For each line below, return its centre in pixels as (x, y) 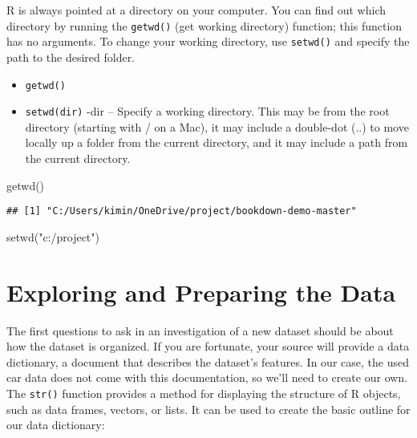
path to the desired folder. (71, 57)
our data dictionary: (56, 425)
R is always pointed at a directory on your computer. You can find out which (196, 10)
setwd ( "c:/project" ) (53, 236)
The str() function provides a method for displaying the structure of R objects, (204, 393)
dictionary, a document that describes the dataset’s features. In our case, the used (208, 361)
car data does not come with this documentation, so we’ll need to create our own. (207, 377)
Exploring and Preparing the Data (201, 292)
